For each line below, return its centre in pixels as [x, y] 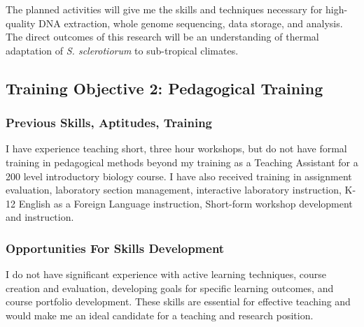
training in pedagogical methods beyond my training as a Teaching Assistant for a [182, 162]
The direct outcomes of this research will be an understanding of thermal [162, 37]
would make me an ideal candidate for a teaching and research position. [160, 315]
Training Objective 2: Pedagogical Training [164, 88]
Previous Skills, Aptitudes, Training [109, 123]
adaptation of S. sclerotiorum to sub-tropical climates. [122, 50]
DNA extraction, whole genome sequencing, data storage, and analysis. [191, 23]
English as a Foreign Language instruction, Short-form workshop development [185, 203]
